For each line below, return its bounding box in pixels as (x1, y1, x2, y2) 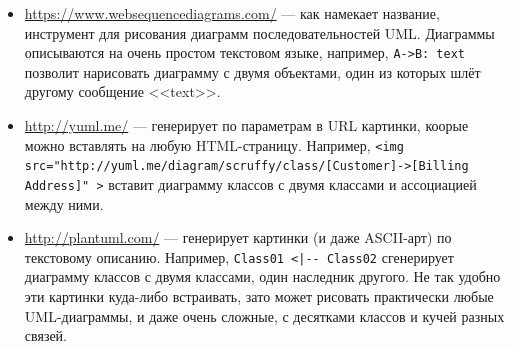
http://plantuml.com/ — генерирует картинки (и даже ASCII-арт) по (24, 227, 452, 248)
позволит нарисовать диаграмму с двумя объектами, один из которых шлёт (24, 61, 481, 82)
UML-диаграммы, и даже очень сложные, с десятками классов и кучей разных (24, 305, 505, 326)
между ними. (24, 193, 104, 214)
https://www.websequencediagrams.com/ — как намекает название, (24, 3, 440, 23)
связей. (24, 325, 68, 346)
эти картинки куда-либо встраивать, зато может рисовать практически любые (24, 286, 494, 307)
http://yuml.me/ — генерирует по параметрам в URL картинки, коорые (24, 115, 469, 136)
